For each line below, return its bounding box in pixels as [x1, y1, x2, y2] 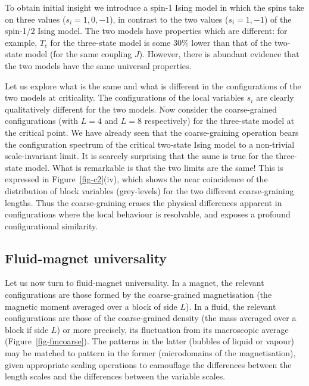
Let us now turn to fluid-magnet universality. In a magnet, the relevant [5, 276, 264, 289]
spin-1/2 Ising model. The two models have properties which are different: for [5, 24, 288, 37]
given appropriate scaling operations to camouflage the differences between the [5, 358, 292, 371]
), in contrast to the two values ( [110, 13, 229, 25]
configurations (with [5, 114, 79, 127]
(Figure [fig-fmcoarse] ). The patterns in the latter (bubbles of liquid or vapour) [5, 335, 295, 347]
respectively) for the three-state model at [144, 114, 295, 127]
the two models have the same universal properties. [5, 59, 192, 71]
